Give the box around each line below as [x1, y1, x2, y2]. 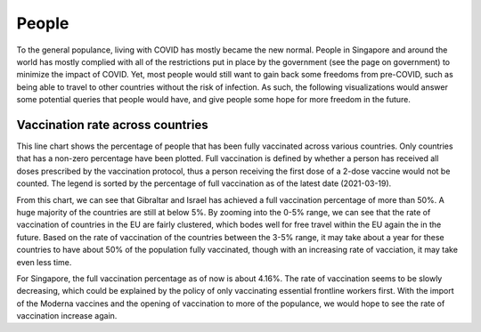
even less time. [16, 256, 72, 267]
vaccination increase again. [16, 311, 118, 321]
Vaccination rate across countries [16, 117, 208, 133]
